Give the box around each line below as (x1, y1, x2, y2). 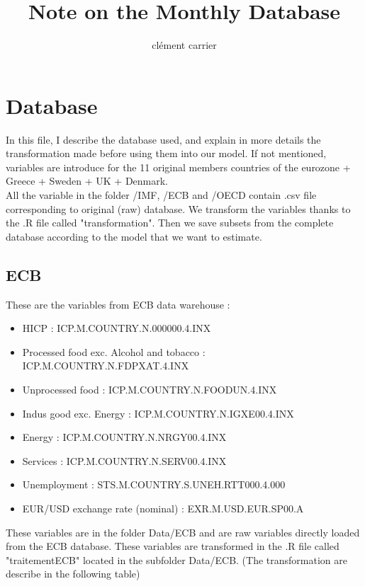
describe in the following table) (6, 566, 140, 581)
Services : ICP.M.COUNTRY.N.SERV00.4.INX (22, 453, 227, 468)
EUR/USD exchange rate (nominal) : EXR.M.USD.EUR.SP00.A (22, 500, 304, 515)
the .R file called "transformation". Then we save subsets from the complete (6, 215, 334, 230)
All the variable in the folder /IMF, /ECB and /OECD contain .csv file (6, 188, 317, 202)
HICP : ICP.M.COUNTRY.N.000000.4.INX (22, 321, 211, 335)
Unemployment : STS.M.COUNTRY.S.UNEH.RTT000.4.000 (22, 477, 286, 492)
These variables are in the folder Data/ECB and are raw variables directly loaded (6, 524, 360, 539)
